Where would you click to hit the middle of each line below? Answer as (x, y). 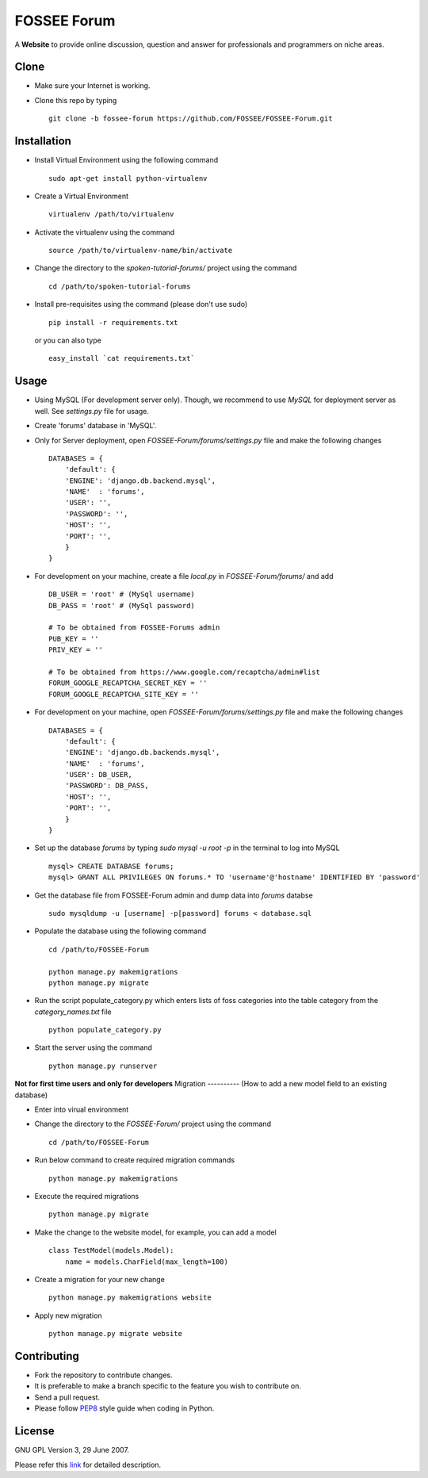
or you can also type (68, 340)
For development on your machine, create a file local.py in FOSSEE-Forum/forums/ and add (184, 576)
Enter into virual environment (82, 1109)
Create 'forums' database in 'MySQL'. (96, 426)
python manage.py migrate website (115, 1334)
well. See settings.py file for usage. (92, 411)
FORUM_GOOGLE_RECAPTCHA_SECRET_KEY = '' (128, 683)
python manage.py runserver (103, 1066)
